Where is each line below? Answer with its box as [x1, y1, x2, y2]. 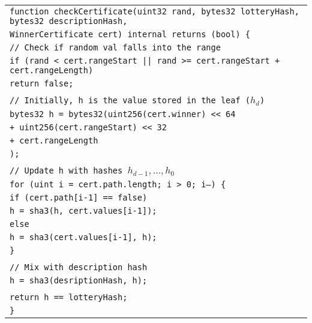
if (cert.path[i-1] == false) [10, 192, 148, 202]
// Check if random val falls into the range [10, 43, 221, 52]
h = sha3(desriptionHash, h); [10, 275, 148, 285]
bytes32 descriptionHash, [10, 16, 128, 26]
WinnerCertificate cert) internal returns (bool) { [10, 29, 251, 39]
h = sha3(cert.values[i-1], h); [10, 232, 157, 242]
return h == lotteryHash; [10, 292, 128, 302]
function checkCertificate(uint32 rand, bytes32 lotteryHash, [10, 7, 299, 16]
